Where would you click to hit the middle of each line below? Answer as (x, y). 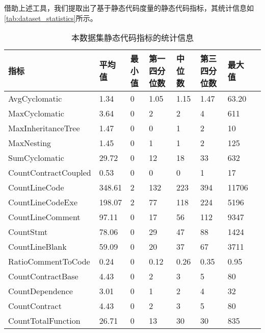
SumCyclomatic (36, 158)
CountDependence (41, 291)
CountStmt (28, 232)
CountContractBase (43, 276)
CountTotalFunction (44, 321)
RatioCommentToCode (49, 261)
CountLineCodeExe (43, 202)
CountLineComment (44, 217)
